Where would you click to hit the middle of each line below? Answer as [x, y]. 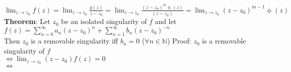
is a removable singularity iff [74, 41]
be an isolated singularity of [104, 21]
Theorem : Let [27, 21]
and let [166, 21]
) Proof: [179, 41]
